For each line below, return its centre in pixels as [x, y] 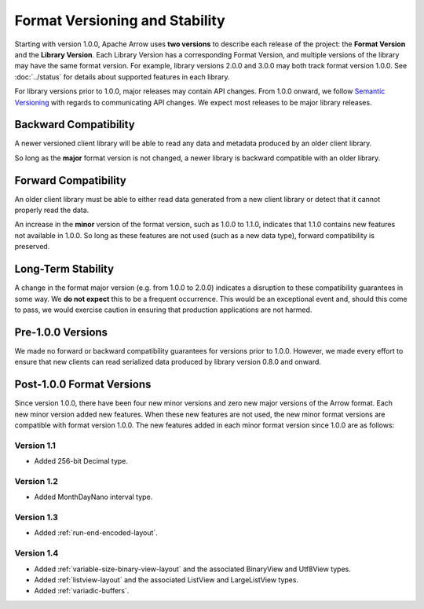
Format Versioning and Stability [120, 20]
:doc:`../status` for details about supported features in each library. [122, 77]
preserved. [32, 247]
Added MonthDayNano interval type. [93, 497]
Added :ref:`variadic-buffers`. [82, 591]
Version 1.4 [37, 553]
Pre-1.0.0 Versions [61, 332]
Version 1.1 [35, 446]
